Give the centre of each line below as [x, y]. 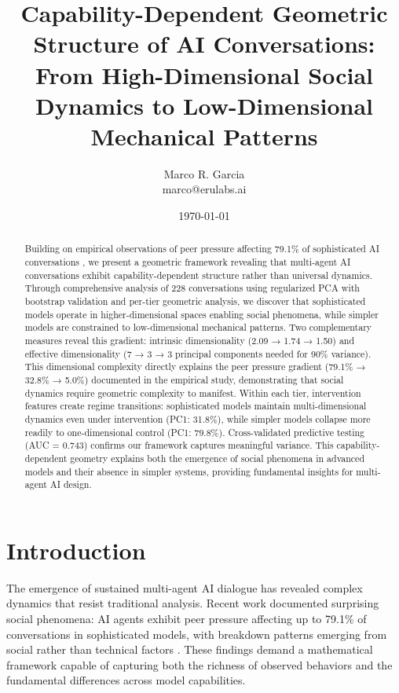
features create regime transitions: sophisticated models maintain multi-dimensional [196, 406]
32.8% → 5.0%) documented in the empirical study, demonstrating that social [184, 380]
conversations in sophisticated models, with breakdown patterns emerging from [197, 634]
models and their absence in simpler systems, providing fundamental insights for [189, 471]
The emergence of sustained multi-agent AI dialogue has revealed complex [185, 587]
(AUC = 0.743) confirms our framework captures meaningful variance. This [179, 445]
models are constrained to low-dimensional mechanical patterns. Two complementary [198, 327]
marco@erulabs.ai [204, 189]
